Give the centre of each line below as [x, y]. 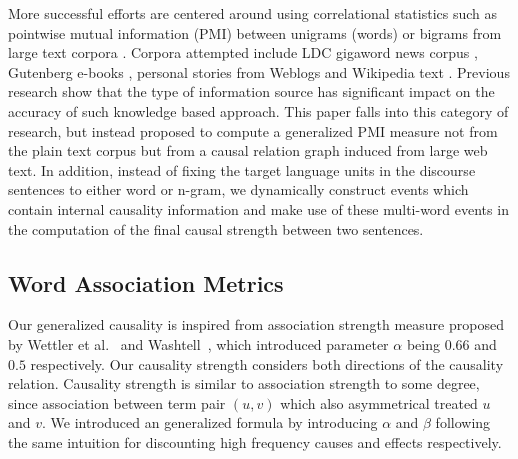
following [463, 422]
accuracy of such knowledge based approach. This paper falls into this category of [258, 110]
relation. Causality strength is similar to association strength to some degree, [244, 383]
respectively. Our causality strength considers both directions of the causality [267, 363]
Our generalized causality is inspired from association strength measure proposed [256, 324]
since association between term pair [117, 402]
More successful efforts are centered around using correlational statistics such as [253, 13]
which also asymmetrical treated [379, 402]
